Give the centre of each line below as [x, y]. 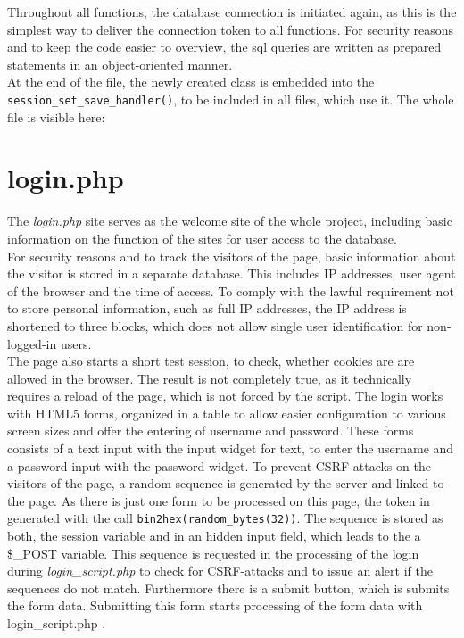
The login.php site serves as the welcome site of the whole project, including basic [230, 221]
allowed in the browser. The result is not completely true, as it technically [210, 378]
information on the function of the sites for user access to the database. [202, 238]
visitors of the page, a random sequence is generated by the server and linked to [226, 483]
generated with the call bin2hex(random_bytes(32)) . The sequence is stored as [225, 518]
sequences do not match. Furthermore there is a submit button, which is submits [228, 588]
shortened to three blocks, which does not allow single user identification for [215, 325]
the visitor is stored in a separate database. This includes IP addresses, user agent [232, 273]
